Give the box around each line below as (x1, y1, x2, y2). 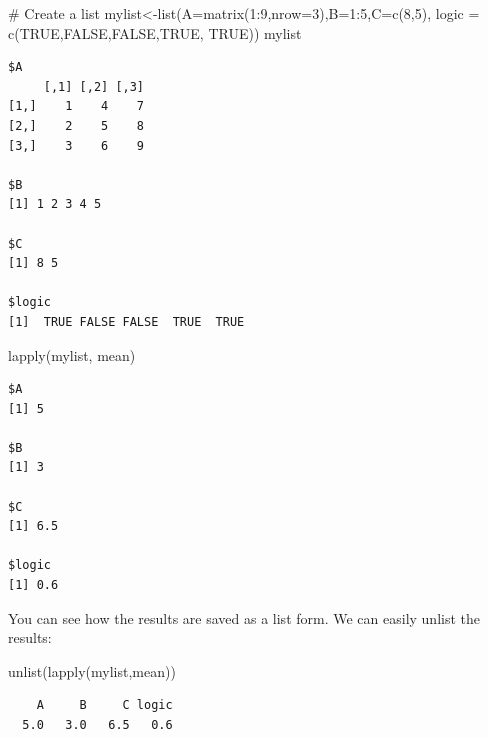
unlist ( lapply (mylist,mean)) (8, 660, 176, 681)
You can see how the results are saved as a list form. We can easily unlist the (8, 607, 480, 628)
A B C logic (36, 698, 173, 713)
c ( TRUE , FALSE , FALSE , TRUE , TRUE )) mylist (8, 22, 302, 43)
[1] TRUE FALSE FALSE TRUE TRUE (8, 314, 245, 329)
